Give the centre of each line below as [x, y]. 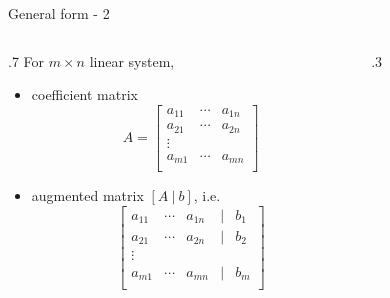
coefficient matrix [84, 94]
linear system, [132, 60]
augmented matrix [87, 195]
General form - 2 [59, 13]
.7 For [26, 60]
